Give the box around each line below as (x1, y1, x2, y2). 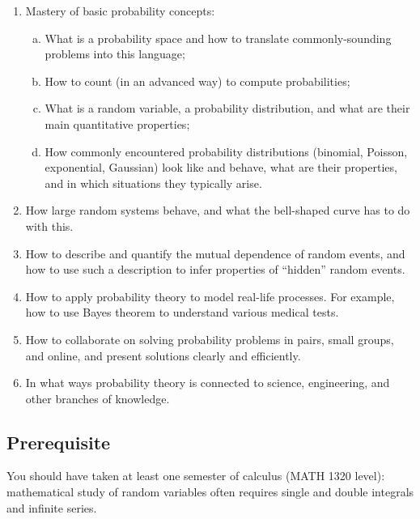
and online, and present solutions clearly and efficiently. (25, 347, 301, 364)
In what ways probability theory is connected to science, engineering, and (25, 374, 390, 391)
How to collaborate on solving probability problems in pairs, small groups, (25, 330, 394, 347)
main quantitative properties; (45, 115, 190, 132)
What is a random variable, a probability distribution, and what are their (45, 100, 410, 117)
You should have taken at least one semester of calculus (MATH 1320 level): (6, 467, 385, 484)
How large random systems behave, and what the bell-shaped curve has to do (25, 202, 410, 219)
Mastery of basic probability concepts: (25, 2, 215, 19)
